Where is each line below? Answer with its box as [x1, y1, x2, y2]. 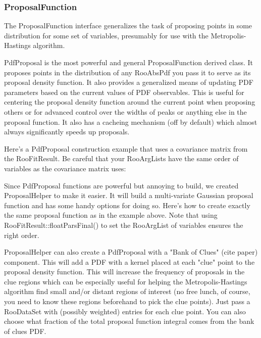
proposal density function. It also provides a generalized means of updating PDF [4, 77, 253, 87]
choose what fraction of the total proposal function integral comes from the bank [4, 316, 254, 326]
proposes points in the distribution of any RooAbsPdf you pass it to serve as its [4, 67, 251, 77]
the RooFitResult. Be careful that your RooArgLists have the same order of [4, 153, 239, 164]
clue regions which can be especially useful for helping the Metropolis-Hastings [4, 276, 247, 286]
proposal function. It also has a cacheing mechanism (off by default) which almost [4, 116, 257, 127]
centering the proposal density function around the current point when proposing [4, 96, 255, 107]
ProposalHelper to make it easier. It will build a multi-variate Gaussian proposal [4, 190, 253, 201]
